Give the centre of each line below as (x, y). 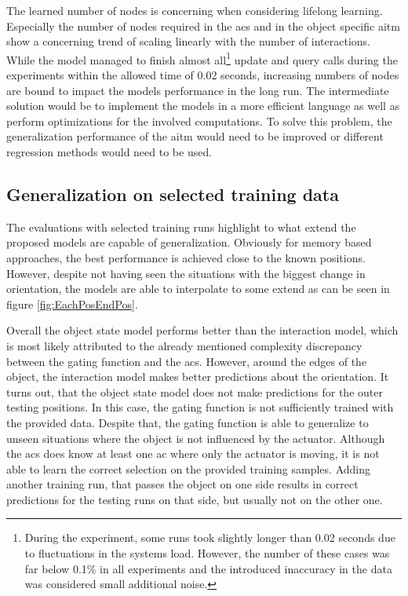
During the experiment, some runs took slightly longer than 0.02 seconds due (210, 537)
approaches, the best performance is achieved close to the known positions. (186, 257)
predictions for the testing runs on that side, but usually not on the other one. (195, 499)
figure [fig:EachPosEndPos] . (72, 303)
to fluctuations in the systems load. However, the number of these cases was (207, 553)
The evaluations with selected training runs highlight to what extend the (181, 227)
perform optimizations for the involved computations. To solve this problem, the (199, 121)
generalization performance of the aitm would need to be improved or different (195, 136)
